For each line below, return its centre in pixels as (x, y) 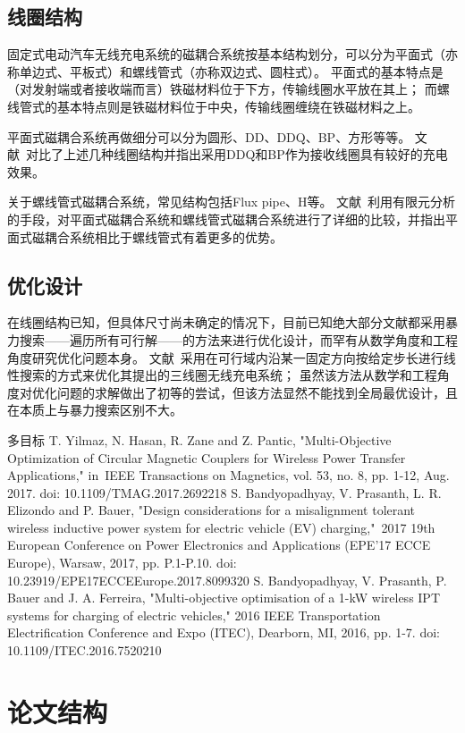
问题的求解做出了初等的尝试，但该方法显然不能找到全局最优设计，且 (257, 392)
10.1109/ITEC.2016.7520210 (85, 650)
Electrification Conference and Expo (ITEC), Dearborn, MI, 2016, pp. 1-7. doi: (224, 632)
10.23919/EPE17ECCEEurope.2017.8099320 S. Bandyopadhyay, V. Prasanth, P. (227, 580)
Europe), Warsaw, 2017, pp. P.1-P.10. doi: (122, 563)
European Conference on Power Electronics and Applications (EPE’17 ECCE (219, 545)
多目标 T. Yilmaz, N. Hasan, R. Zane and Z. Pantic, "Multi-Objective (199, 439)
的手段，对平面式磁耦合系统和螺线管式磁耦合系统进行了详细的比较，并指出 (226, 219)
